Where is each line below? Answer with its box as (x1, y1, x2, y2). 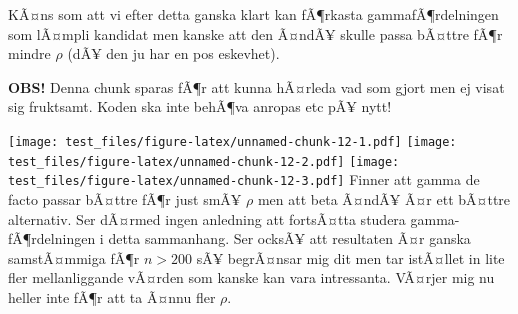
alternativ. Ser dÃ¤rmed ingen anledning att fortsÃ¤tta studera (8, 208, 406, 229)
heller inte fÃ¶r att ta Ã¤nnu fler (8, 286, 216, 307)
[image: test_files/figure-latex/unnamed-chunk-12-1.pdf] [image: (8, 134, 457, 149)
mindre (8, 43, 51, 64)
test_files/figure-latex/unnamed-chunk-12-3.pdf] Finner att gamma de (8, 169, 480, 190)
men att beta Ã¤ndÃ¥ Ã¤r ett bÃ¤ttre (257, 188, 511, 209)
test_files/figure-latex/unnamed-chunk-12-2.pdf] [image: (8, 154, 400, 169)
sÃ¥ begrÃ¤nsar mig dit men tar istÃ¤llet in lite (196, 247, 505, 268)
